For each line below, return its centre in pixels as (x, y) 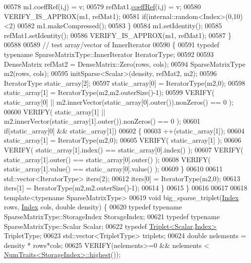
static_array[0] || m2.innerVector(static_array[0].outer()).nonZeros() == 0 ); (119, 102)
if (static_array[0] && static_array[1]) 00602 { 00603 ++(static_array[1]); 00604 (124, 130)
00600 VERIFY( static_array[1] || (55, 111)
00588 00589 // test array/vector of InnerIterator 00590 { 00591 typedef (112, 45)
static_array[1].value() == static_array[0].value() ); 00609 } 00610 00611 (113, 169)
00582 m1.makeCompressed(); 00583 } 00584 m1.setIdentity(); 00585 (120, 26)
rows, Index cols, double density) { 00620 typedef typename (93, 207)
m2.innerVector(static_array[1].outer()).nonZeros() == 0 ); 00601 (102, 121)
